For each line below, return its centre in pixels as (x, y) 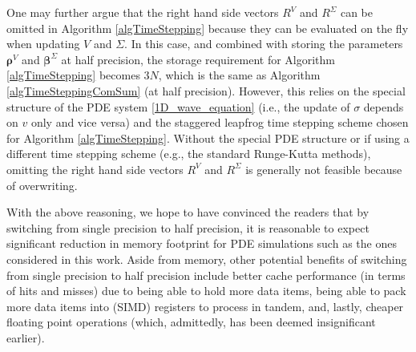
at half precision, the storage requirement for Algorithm (198, 59)
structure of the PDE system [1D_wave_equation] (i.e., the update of (178, 106)
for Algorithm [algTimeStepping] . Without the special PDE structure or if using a (208, 138)
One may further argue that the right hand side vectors (143, 12)
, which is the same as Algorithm (239, 75)
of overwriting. (42, 185)
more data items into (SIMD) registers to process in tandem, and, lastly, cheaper (205, 306)
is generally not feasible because (324, 169)
